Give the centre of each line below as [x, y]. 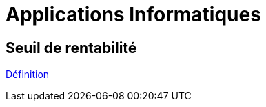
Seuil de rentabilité [71, 48]
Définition [28, 75]
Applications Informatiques [133, 14]
